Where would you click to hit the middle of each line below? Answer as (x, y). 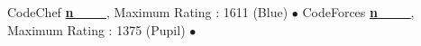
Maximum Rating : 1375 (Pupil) (96, 29)
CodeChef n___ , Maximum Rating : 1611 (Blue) (148, 12)
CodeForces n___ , (358, 12)
